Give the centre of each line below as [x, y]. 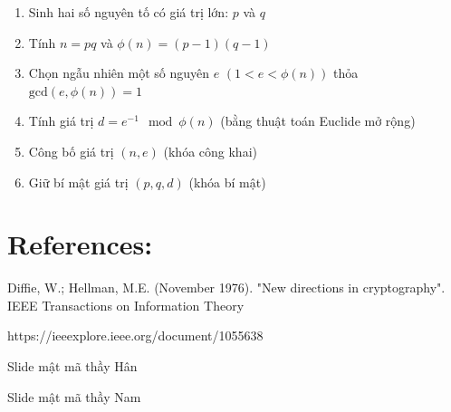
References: [80, 244]
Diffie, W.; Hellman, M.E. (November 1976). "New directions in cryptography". [226, 287]
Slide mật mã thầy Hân [72, 366]
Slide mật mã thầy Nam [74, 396]
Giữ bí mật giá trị [78, 182]
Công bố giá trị [71, 151]
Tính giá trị [61, 121]
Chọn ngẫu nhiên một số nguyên [119, 73]
